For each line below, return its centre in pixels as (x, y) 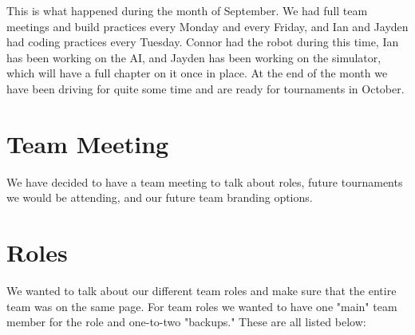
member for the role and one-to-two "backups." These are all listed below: (186, 322)
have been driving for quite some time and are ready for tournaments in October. (206, 88)
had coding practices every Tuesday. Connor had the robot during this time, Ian (203, 42)
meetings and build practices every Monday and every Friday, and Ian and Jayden (207, 26)
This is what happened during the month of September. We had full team (187, 10)
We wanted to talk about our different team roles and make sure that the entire (202, 290)
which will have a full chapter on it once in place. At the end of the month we (197, 73)
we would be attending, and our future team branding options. (160, 197)
